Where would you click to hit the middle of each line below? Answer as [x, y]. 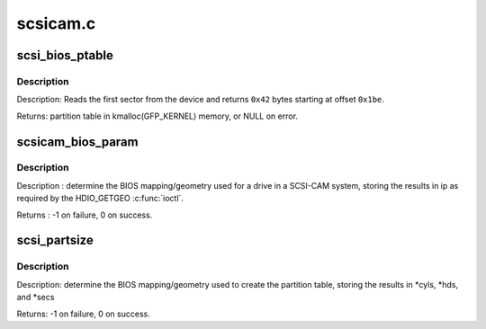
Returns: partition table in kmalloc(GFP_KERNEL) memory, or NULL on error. [157, 116]
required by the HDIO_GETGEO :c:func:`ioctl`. [100, 199]
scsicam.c [56, 23]
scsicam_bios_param [77, 142]
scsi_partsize [55, 240]
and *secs [36, 298]
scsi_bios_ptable [65, 55]
